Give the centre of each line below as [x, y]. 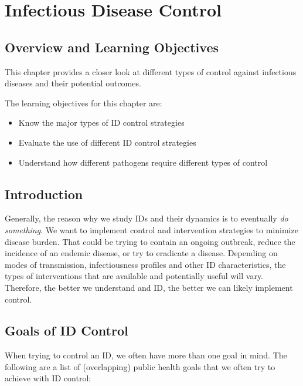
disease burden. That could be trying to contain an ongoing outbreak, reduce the [150, 241]
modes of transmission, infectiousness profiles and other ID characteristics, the [145, 264]
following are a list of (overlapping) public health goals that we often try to [140, 366]
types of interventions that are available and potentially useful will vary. [134, 276]
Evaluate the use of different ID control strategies [107, 142]
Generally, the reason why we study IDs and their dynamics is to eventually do [147, 218]
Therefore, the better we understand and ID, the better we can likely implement [149, 287]
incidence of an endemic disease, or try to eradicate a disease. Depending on [141, 253]
